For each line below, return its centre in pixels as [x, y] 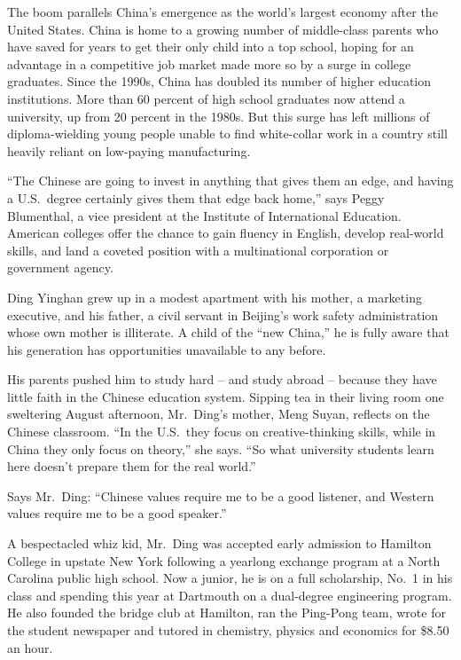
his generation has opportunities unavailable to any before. [167, 349]
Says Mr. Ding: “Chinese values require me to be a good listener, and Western [221, 495]
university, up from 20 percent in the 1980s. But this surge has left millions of [219, 116]
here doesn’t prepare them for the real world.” [132, 466]
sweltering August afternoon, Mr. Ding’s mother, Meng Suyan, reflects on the [219, 414]
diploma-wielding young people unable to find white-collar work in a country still [227, 134]
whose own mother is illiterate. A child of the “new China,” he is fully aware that [228, 332]
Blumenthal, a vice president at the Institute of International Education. [204, 215]
